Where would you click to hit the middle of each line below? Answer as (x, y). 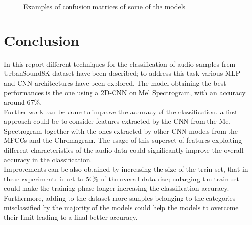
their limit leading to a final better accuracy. (71, 217)
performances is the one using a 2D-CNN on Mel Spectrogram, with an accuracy (125, 92)
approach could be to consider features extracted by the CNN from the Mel (117, 121)
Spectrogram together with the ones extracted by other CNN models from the (121, 130)
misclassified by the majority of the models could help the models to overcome (121, 207)
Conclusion (42, 40)
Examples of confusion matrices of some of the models (105, 6)
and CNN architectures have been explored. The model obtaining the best (115, 82)
